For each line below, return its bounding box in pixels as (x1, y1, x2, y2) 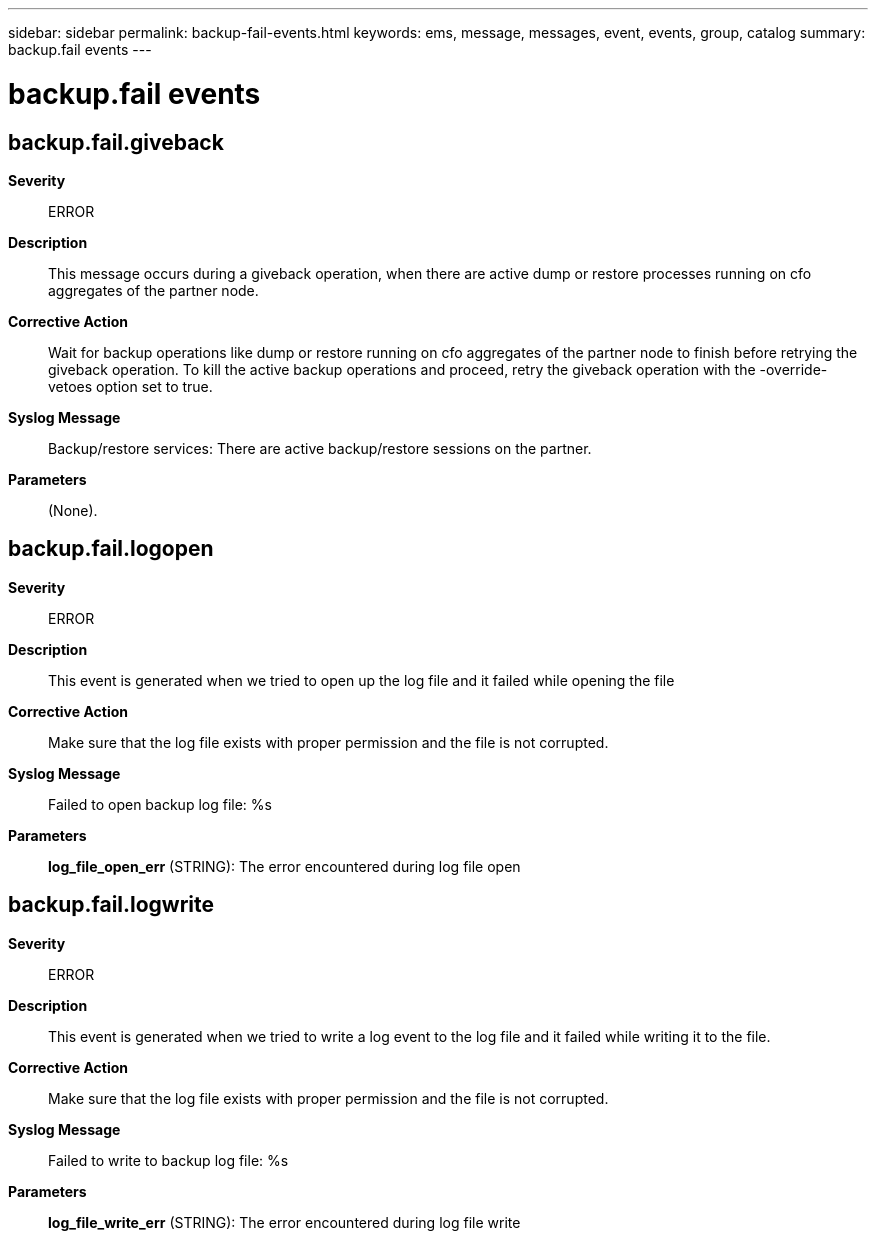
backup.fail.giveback (8, 129, 224, 155)
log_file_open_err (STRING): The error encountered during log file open (48, 857, 521, 875)
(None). (48, 501, 98, 519)
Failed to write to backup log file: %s (48, 1151, 289, 1169)
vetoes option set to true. (48, 377, 213, 395)
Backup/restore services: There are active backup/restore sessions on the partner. (48, 439, 592, 457)
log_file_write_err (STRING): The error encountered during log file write (48, 1213, 521, 1231)
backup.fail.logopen (8, 536, 214, 562)
